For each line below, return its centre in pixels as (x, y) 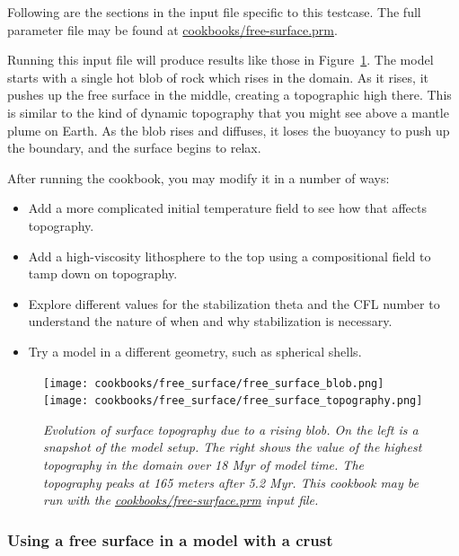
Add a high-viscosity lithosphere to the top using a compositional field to (229, 256)
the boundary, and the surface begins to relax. (134, 148)
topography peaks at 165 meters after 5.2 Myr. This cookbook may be (231, 482)
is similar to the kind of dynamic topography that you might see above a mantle (228, 112)
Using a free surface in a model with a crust (170, 539)
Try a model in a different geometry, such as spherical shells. (195, 351)
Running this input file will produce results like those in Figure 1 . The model (221, 60)
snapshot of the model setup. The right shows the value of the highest (233, 447)
